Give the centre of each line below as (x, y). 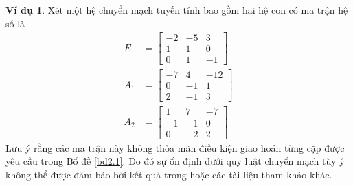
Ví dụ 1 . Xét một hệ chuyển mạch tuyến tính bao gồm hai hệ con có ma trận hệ (177, 10)
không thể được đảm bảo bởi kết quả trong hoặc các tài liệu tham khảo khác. (169, 174)
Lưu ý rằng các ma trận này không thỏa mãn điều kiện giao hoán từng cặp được (175, 147)
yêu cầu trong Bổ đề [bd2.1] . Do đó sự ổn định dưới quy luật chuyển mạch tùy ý (175, 161)
